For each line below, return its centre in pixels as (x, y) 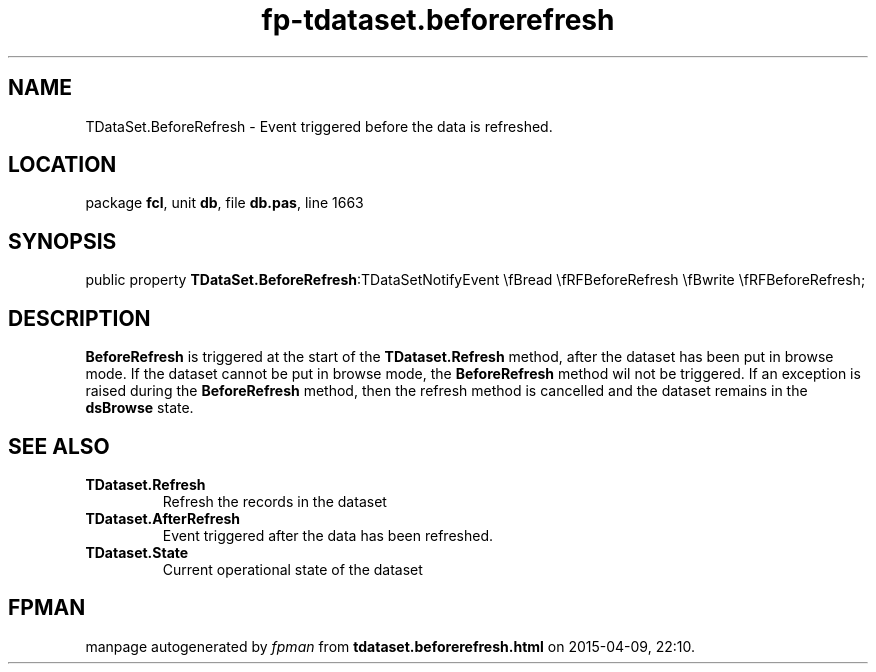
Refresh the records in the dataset (274, 501)
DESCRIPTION (79, 318)
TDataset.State (137, 552)
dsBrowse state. (139, 408)
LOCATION (62, 165)
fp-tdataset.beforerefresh (438, 20)
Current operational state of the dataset (292, 569)
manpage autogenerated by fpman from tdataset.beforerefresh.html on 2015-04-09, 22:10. (390, 646)
